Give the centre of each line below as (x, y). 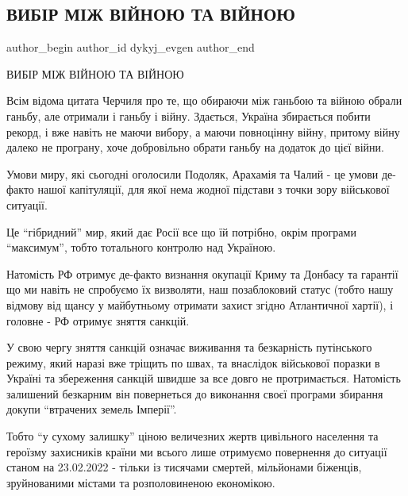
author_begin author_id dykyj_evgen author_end (131, 47)
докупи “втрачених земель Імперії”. (92, 409)
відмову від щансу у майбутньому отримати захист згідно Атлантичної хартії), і (200, 304)
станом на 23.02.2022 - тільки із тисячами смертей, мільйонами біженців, (184, 467)
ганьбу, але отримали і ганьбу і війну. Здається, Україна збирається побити (189, 115)
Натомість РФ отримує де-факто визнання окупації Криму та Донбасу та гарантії (202, 273)
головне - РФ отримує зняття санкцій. (98, 320)
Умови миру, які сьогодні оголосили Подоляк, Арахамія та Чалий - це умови (192, 173)
